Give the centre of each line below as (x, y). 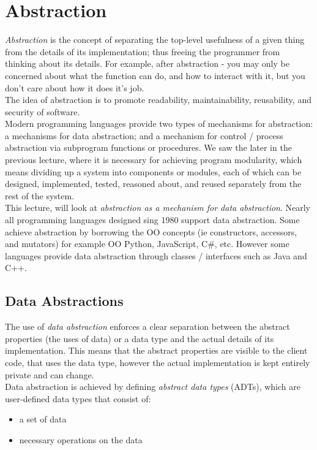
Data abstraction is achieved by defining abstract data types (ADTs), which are (153, 387)
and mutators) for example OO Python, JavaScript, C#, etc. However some (147, 244)
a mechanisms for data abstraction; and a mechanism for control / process (144, 135)
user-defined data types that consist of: (78, 398)
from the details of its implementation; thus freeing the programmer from (143, 51)
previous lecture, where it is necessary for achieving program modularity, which (154, 160)
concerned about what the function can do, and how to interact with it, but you (155, 75)
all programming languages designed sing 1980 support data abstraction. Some (152, 220)
